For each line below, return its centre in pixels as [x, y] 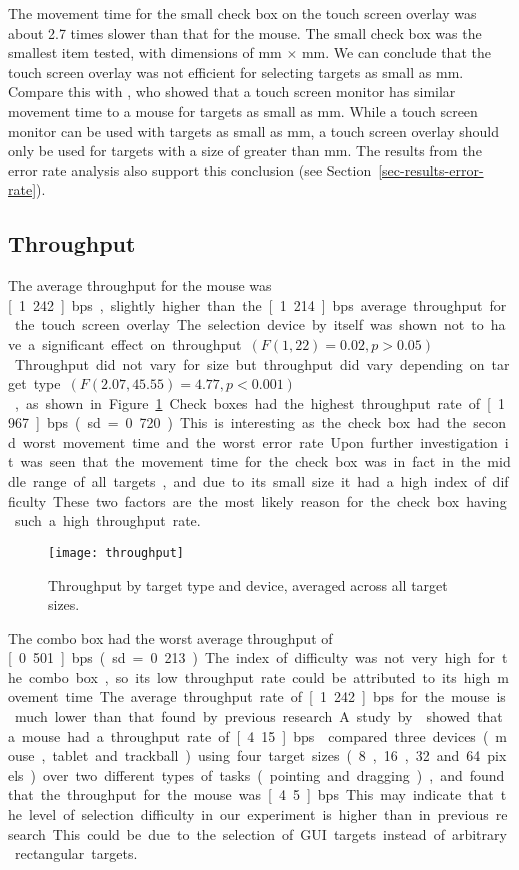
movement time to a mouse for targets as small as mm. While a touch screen [243, 110]
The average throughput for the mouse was [140, 285]
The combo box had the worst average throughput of [170, 637]
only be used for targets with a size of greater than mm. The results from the [245, 150]
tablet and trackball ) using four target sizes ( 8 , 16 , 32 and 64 [266, 755]
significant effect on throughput [142, 343]
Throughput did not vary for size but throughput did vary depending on [249, 363]
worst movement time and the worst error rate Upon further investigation [260, 441]
